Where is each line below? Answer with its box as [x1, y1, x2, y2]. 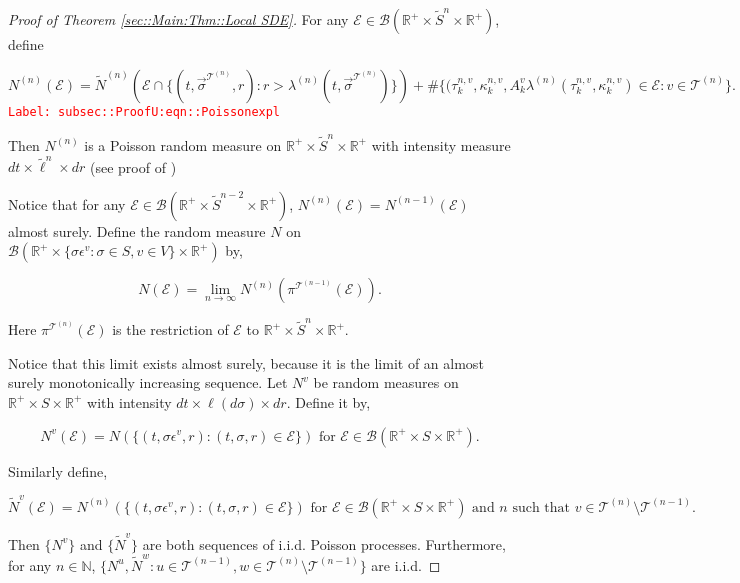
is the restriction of [112, 319, 229, 340]
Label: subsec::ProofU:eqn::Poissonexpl [8, 104, 281, 119]
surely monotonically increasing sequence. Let [8, 372, 288, 393]
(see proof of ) [90, 156, 177, 177]
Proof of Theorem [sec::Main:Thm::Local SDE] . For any [8, 9, 349, 29]
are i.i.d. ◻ [371, 554, 441, 575]
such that [512, 500, 571, 515]
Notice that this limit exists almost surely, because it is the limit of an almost [8, 352, 484, 373]
